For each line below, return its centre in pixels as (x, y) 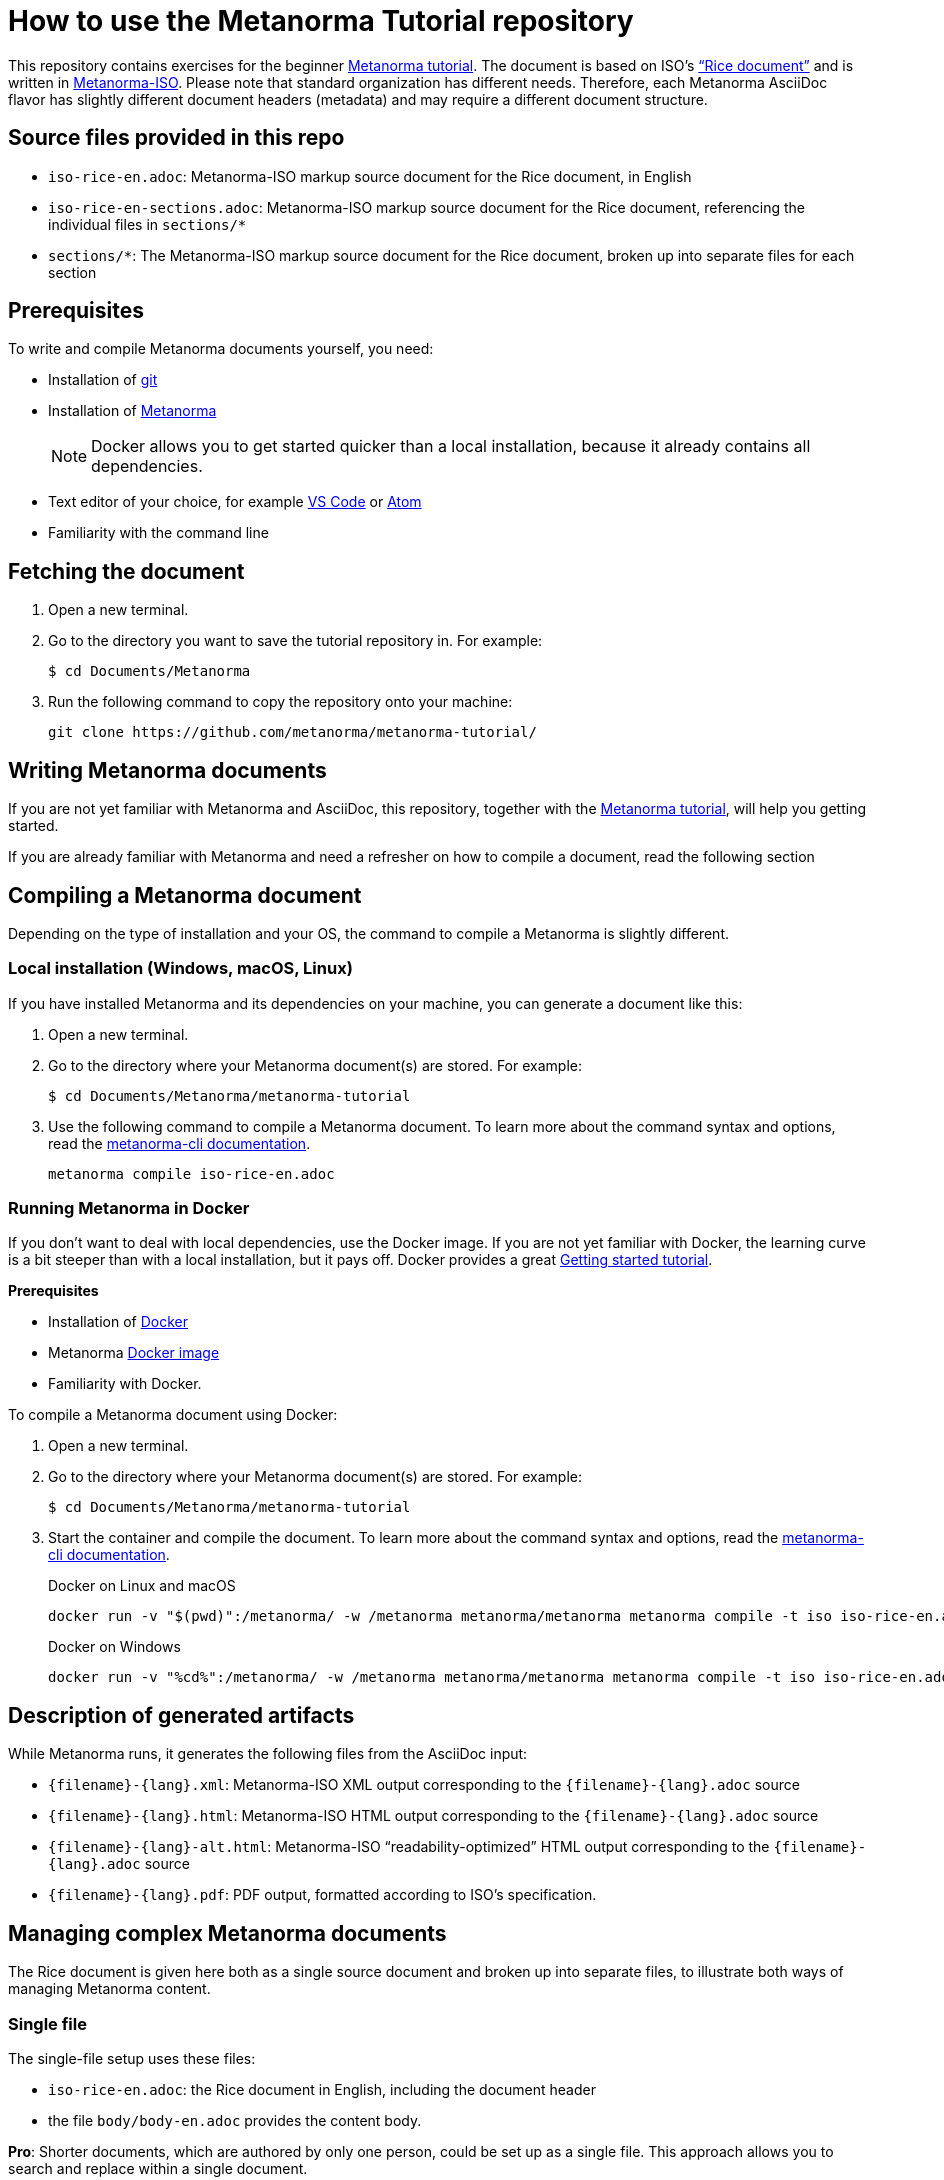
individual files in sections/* (147, 224)
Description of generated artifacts (181, 1715)
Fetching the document (126, 571)
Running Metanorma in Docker (129, 1208)
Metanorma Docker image (134, 1353)
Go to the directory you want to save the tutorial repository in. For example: (295, 641)
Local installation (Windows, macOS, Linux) (180, 968)
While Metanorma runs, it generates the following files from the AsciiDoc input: (268, 1754)
